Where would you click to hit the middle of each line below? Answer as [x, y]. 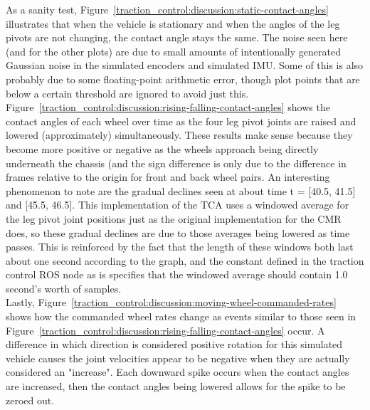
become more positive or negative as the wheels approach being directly [162, 148]
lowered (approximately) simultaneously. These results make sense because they [179, 135]
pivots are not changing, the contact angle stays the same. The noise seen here [177, 37]
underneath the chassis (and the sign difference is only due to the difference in [176, 163]
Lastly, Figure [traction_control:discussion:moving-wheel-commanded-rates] [171, 302]
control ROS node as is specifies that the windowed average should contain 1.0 [177, 274]
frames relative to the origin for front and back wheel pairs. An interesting [168, 177]
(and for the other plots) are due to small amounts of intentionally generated [173, 51]
